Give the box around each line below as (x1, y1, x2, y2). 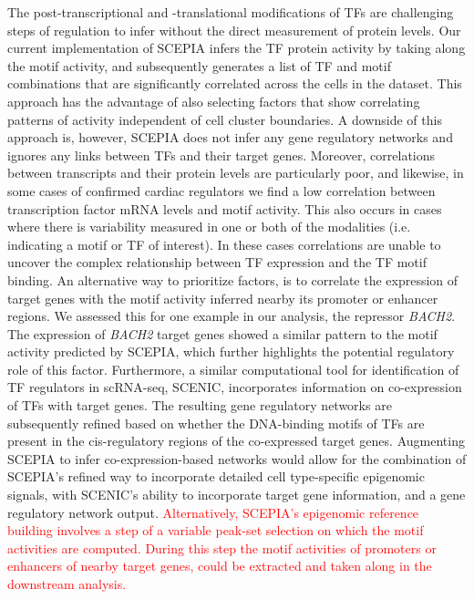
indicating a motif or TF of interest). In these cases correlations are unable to (7, 234, 441, 253)
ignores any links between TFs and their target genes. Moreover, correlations (7, 145, 436, 164)
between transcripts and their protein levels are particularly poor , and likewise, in (7, 163, 464, 182)
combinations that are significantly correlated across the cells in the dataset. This (7, 74, 462, 93)
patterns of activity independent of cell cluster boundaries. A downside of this (7, 109, 442, 129)
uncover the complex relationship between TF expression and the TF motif (7, 253, 427, 272)
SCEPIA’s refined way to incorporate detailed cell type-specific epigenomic (7, 467, 425, 486)
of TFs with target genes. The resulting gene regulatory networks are (7, 396, 392, 415)
